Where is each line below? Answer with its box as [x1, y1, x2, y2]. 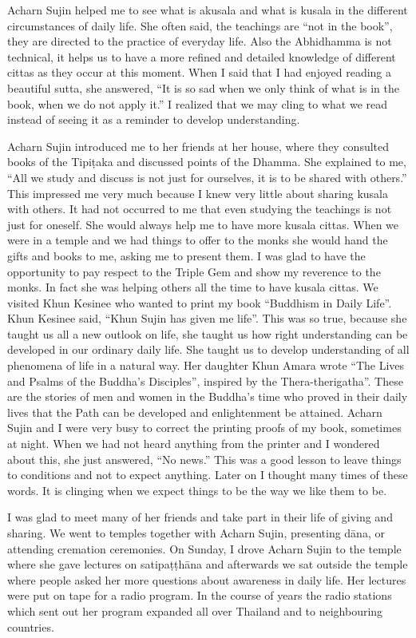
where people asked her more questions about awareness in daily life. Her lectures [7, 571, 406, 588]
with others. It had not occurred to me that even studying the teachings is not [7, 200, 392, 217]
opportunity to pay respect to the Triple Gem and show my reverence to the [7, 263, 381, 279]
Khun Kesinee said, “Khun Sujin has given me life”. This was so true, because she [7, 310, 407, 327]
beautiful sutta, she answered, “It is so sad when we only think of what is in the [7, 79, 399, 96]
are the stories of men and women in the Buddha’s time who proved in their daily [7, 388, 408, 405]
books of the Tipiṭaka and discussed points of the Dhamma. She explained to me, [7, 153, 406, 170]
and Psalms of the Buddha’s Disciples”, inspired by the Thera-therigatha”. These [7, 372, 403, 389]
